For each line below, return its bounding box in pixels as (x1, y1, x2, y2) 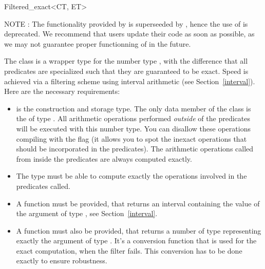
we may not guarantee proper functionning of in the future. (4, 38, 191, 49)
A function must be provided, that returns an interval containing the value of (16, 198, 260, 208)
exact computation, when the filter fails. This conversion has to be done (16, 245, 242, 256)
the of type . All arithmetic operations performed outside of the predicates (16, 113, 250, 124)
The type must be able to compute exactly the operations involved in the (16, 170, 247, 181)
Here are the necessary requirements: (4, 86, 120, 97)
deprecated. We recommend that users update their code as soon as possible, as (4, 28, 255, 39)
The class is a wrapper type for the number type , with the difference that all (4, 55, 248, 66)
